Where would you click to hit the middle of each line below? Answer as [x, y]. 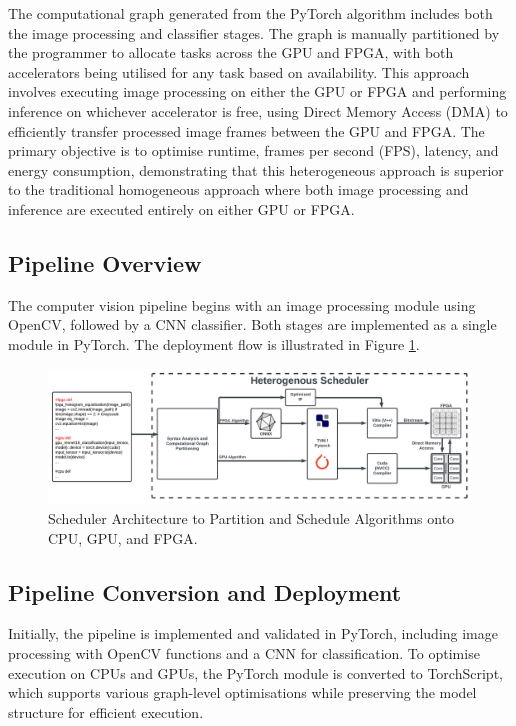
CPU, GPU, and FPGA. [123, 537]
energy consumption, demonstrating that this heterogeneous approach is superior [256, 169]
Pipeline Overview [105, 262]
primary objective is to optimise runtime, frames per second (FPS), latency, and [253, 150]
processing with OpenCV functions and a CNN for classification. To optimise [244, 652]
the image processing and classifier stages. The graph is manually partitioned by [254, 32]
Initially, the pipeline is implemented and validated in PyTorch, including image [253, 633]
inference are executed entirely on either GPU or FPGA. [181, 208]
